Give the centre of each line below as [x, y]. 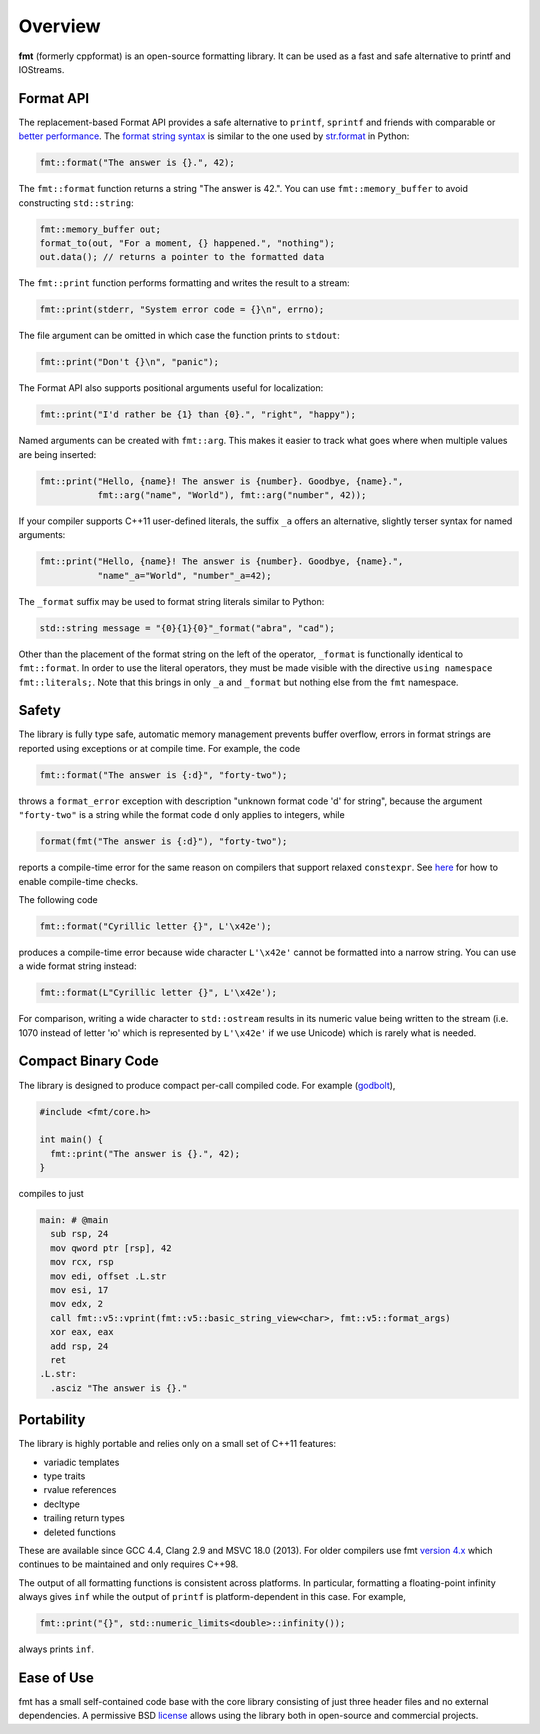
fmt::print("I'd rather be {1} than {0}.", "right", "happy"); [198, 414]
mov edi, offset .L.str [108, 1276]
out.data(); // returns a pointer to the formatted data [182, 257]
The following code [58, 899]
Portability [52, 1420]
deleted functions [80, 1532]
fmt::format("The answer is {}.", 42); [137, 163]
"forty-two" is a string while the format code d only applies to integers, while [181, 815]
